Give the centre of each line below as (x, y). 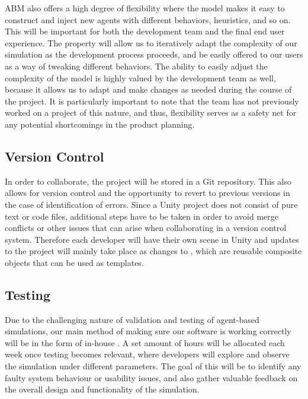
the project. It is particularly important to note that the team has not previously (152, 101)
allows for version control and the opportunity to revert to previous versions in (147, 193)
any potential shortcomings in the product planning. (100, 124)
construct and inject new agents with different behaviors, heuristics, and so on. (148, 19)
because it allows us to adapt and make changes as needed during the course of (148, 89)
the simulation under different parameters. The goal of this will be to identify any (153, 366)
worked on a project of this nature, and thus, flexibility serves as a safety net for (151, 113)
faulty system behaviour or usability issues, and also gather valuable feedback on (151, 377)
